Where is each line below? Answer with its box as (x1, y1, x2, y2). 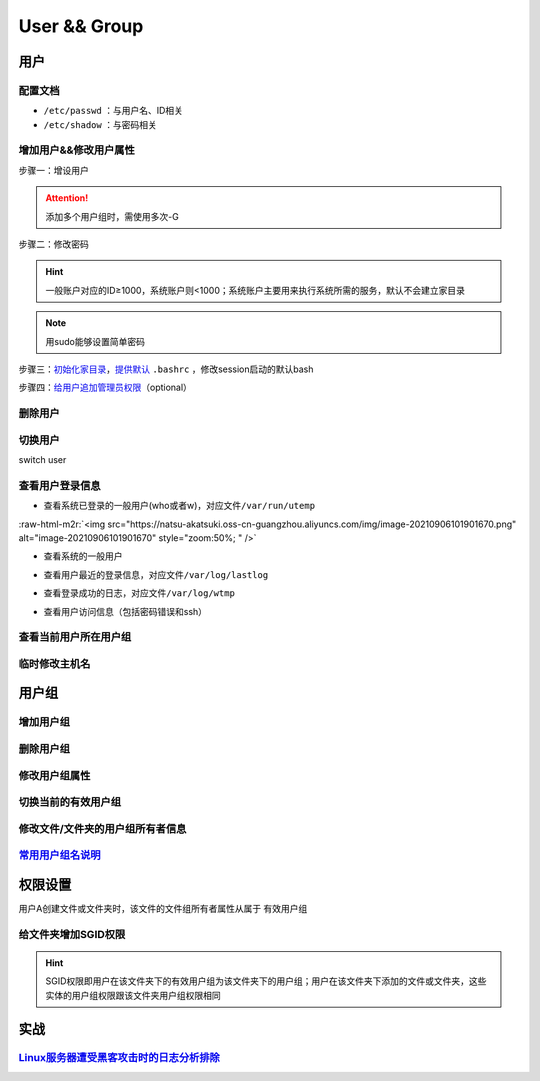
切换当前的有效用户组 (18, 795, 122, 809)
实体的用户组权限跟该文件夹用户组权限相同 (45, 989, 221, 1001)
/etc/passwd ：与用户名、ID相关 (43, 105, 184, 117)
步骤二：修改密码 (18, 238, 89, 250)
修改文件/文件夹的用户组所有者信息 (18, 821, 187, 835)
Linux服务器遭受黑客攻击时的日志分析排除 (18, 1051, 220, 1065)
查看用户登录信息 (18, 478, 101, 492)
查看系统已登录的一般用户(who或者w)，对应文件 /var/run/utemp (43, 500, 315, 512)
